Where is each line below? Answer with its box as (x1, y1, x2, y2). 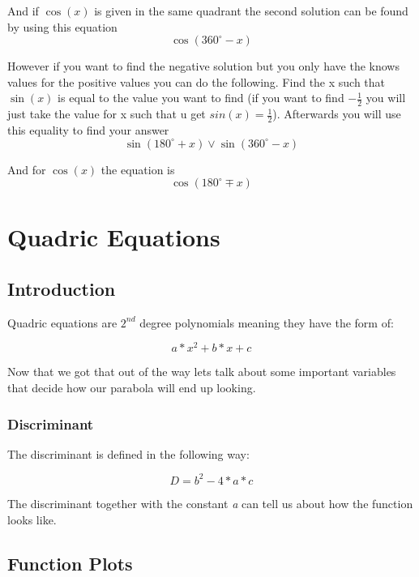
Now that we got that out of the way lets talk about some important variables (7, 363, 396, 380)
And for (7, 160, 46, 177)
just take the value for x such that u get (7, 105, 206, 122)
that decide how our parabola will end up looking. (7, 379, 256, 396)
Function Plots (7, 550, 133, 575)
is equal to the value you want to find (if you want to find (58, 89, 344, 106)
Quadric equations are (7, 314, 118, 331)
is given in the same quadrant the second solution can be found (94, 2, 408, 19)
